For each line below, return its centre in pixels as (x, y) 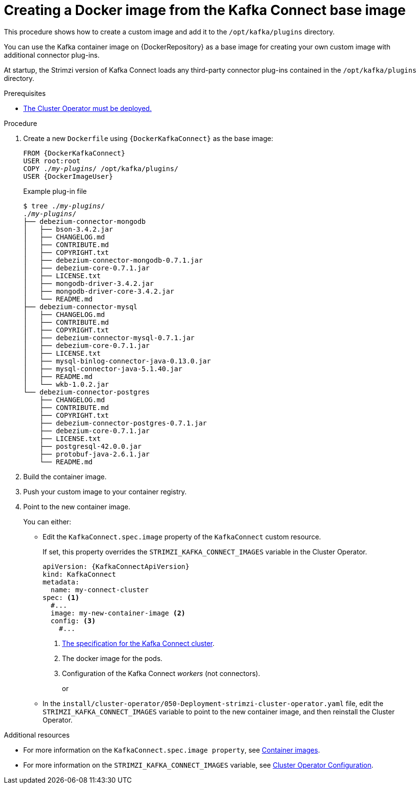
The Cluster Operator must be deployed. (88, 108)
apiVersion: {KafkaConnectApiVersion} (116, 566)
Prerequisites (25, 93)
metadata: (61, 582)
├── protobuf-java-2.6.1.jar (95, 454)
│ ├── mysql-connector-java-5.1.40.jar (103, 369)
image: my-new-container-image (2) (118, 613)
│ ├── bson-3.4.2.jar (68, 229)
